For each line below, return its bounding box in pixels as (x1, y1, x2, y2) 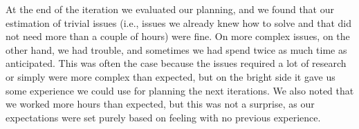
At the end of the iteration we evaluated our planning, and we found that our (6, 2, 334, 16)
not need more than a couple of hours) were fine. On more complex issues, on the (6, 29, 350, 43)
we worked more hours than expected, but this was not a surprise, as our (6, 97, 315, 111)
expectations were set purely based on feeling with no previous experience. (6, 110, 321, 124)
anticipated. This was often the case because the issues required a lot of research (6, 56, 347, 70)
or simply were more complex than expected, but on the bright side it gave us (6, 69, 335, 83)
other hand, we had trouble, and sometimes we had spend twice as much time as (6, 42, 347, 57)
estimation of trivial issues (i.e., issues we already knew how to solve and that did (6, 15, 351, 30)
